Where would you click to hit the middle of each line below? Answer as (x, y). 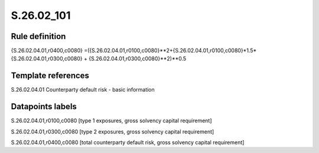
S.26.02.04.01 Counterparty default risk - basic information (83, 90)
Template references (50, 76)
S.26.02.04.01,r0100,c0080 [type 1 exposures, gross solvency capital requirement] (111, 121)
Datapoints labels (44, 107)
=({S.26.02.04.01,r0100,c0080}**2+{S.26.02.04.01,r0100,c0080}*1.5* (170, 51)
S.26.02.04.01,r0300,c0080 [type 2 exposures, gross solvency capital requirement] (113, 131)
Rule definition (38, 36)
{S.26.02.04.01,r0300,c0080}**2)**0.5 (138, 58)
